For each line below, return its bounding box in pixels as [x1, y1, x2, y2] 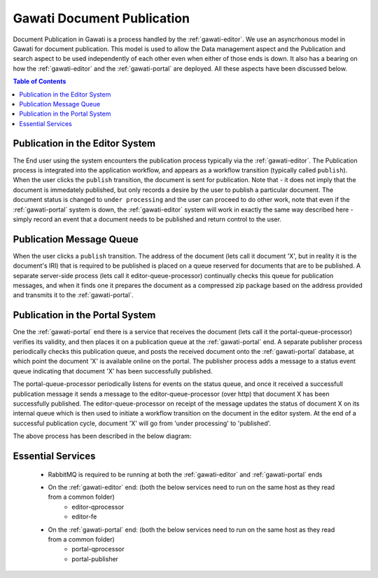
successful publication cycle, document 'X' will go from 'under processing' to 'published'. [13, 419, 272, 427]
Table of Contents [13, 77, 66, 85]
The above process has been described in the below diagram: [13, 432, 192, 441]
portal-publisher [71, 554, 119, 563]
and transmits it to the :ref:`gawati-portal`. [13, 291, 134, 299]
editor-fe [71, 512, 97, 521]
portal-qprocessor [71, 545, 125, 553]
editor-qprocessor [71, 502, 125, 511]
